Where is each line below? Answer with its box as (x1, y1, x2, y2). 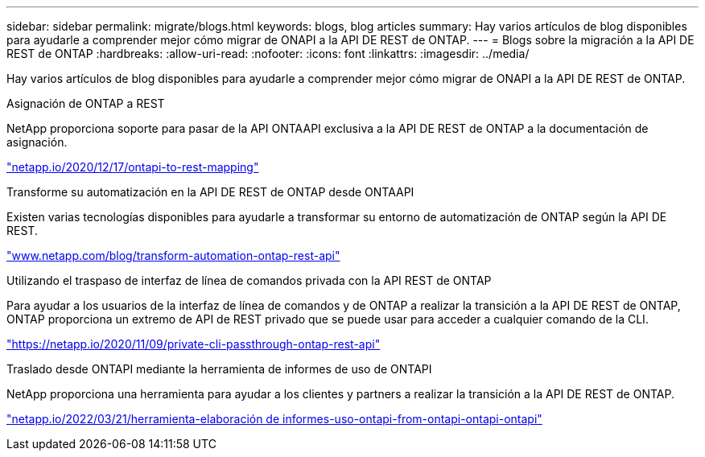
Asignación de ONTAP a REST (6, 97, 165, 110)
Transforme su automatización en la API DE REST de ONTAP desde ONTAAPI (6, 185, 414, 199)
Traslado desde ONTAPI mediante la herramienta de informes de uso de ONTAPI (6, 362, 432, 376)
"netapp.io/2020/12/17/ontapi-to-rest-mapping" (6, 160, 259, 174)
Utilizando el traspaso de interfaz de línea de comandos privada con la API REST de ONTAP (6, 274, 492, 287)
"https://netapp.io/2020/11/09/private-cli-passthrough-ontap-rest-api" (6, 337, 381, 351)
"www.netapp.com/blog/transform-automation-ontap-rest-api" (6, 249, 340, 262)
